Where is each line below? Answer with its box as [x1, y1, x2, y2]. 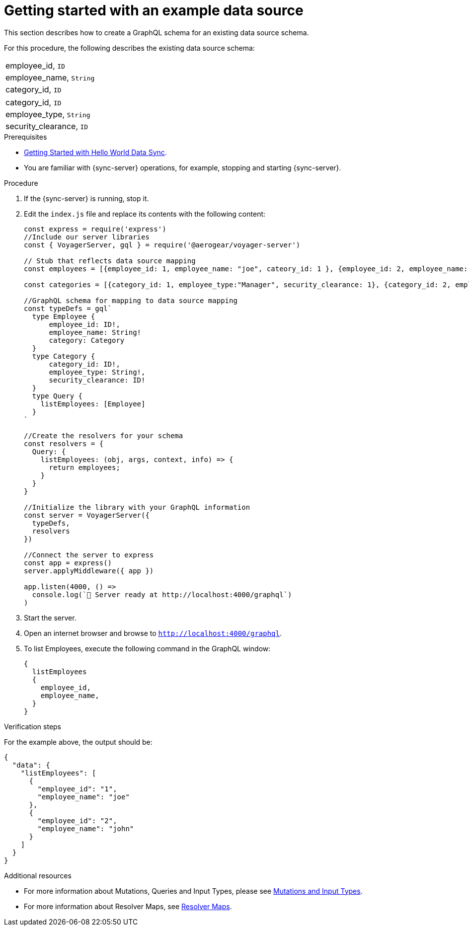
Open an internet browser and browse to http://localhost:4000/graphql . [24, 628, 282, 637]
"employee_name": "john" [37, 824, 134, 833]
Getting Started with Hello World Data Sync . [24, 148, 167, 156]
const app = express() [24, 558, 112, 567]
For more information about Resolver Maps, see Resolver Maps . [24, 902, 232, 911]
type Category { [32, 352, 95, 360]
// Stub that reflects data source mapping [24, 256, 196, 265]
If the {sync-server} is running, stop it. [24, 194, 149, 203]
